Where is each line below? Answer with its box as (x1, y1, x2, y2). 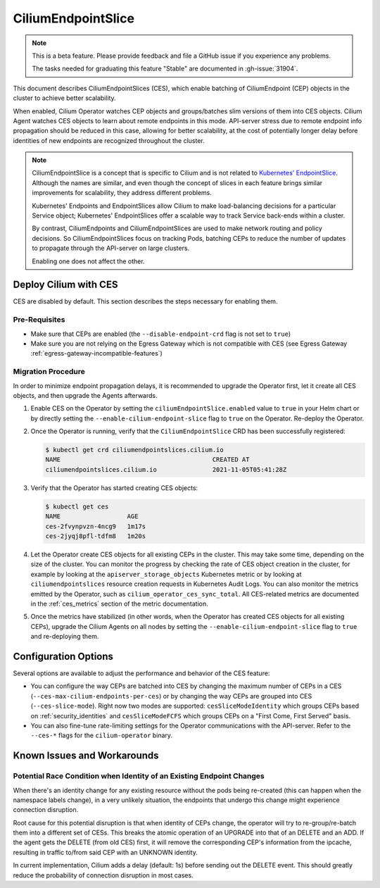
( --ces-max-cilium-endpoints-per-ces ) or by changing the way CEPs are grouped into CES (30, 692, 312, 700)
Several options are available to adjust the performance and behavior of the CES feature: (13, 669, 270, 677)
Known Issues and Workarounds (13, 750, 159, 762)
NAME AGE (45, 513, 139, 520)
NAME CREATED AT (45, 456, 250, 464)
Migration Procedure (13, 367, 86, 377)
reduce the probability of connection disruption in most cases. (13, 870, 194, 880)
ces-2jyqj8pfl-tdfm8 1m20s (45, 532, 146, 540)
